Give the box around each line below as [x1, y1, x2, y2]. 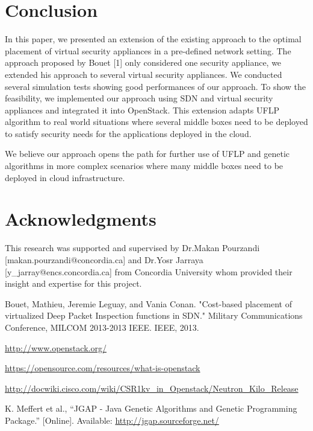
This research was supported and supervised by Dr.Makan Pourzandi [5, 241, 260, 254]
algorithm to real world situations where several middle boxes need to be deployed [5, 115, 308, 128]
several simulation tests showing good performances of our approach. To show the [5, 80, 306, 92]
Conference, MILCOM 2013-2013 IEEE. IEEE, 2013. [5, 321, 199, 333]
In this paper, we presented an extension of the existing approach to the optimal [5, 33, 302, 45]
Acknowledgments [5, 206, 156, 231]
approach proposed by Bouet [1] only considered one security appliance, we [5, 56, 282, 69]
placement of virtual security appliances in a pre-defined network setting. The [5, 44, 291, 57]
